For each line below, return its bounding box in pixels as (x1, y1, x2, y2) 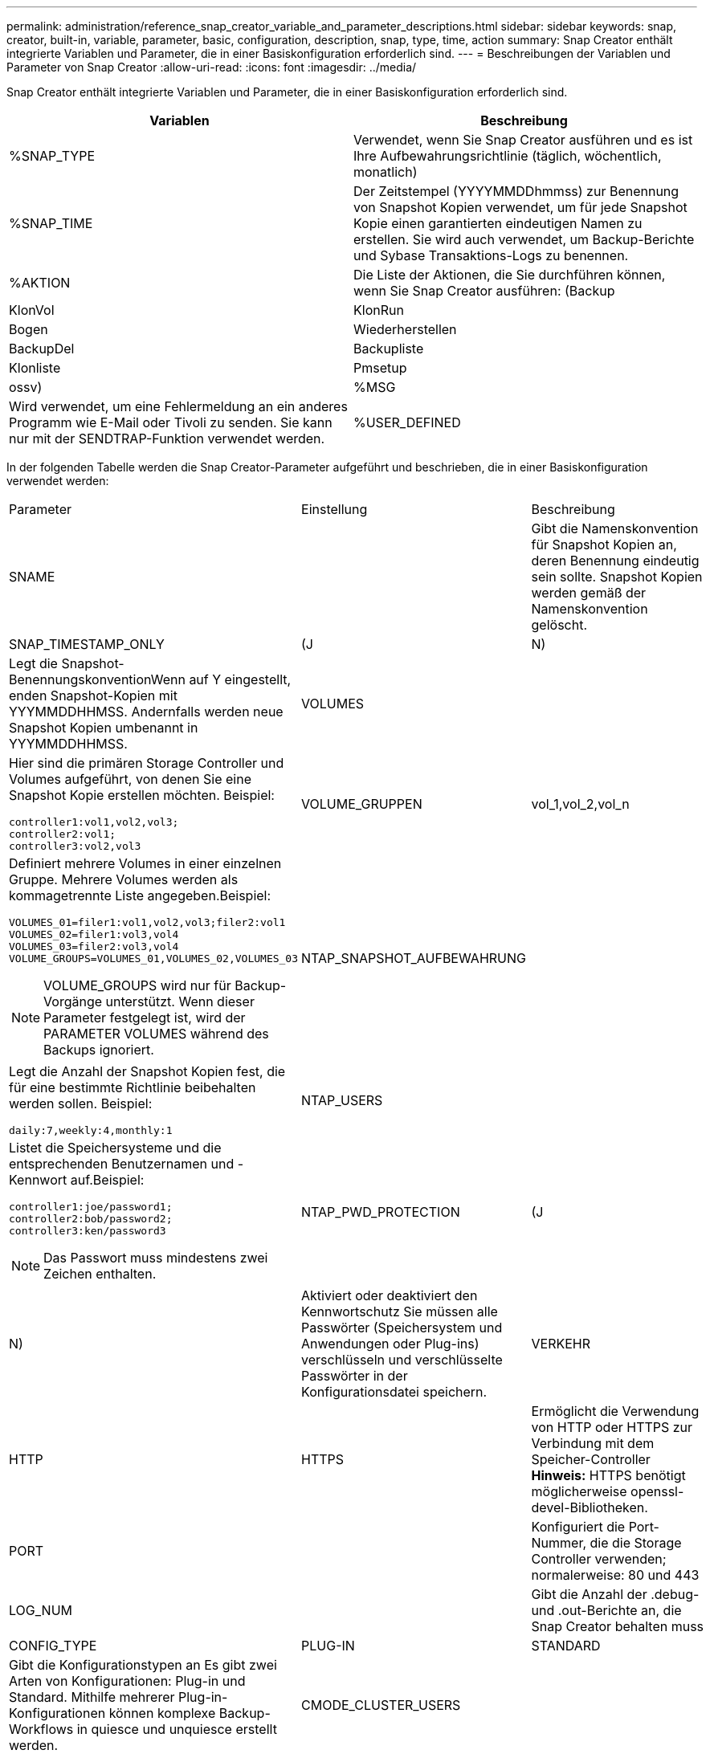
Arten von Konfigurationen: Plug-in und (9, 1673, 246, 1689)
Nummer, (531, 1535, 587, 1551)
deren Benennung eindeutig (531, 553, 700, 569)
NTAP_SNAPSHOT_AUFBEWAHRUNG (301, 949, 526, 966)
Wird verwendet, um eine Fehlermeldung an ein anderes (9, 398, 348, 414)
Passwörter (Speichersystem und (301, 1320, 503, 1336)
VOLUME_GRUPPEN (301, 795, 422, 812)
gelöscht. (531, 617, 588, 633)
